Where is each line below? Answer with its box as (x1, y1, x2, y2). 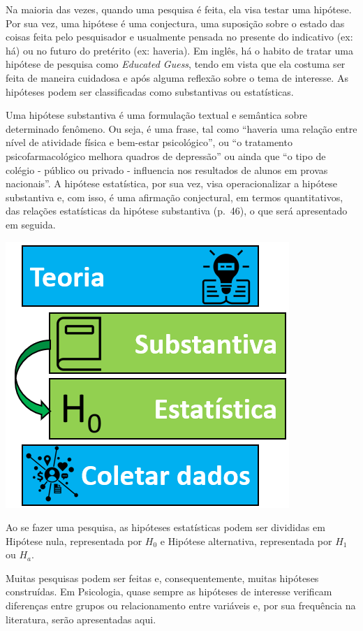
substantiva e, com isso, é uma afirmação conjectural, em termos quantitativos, (6, 189, 343, 204)
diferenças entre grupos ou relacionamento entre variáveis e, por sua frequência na (6, 598, 356, 613)
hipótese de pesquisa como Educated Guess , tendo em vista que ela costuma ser (6, 57, 346, 71)
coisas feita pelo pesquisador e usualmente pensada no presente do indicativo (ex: (6, 29, 353, 44)
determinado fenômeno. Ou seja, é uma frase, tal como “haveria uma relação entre (6, 121, 357, 136)
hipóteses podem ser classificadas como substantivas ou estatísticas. (6, 84, 294, 99)
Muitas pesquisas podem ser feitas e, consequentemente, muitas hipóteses (6, 570, 319, 585)
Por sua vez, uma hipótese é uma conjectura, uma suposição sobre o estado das (6, 15, 345, 30)
